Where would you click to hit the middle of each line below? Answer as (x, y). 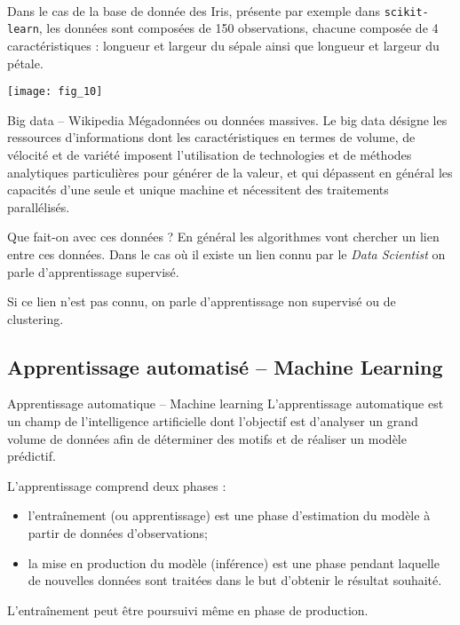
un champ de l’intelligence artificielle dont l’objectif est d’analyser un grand (213, 421)
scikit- (406, 12)
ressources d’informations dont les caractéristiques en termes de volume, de (211, 137)
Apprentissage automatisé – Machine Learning (225, 366)
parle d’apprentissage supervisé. (93, 271)
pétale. (25, 63)
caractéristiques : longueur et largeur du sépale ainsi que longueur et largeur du (223, 45)
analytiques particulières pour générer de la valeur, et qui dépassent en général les (230, 172)
